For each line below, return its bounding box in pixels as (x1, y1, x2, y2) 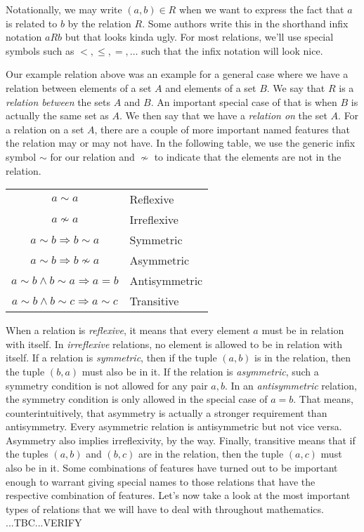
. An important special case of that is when (150, 94, 337, 109)
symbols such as (6, 43, 74, 58)
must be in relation (261, 323, 344, 338)
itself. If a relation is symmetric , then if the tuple (6, 350, 217, 365)
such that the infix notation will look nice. (141, 43, 323, 58)
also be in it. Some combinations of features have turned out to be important (6, 460, 338, 475)
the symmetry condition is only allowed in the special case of (6, 392, 268, 406)
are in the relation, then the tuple (138, 446, 284, 461)
